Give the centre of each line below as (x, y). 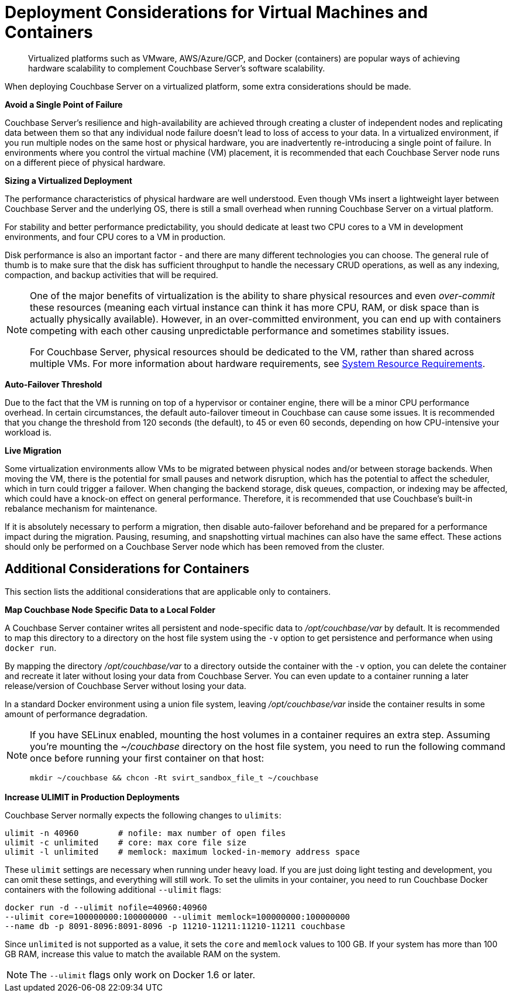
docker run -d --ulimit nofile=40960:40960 (106, 907)
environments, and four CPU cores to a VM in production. (115, 237)
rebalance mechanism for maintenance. (81, 508)
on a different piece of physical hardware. (85, 162)
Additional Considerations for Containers (127, 569)
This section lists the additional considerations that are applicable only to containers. (168, 591)
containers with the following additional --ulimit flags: (113, 889)
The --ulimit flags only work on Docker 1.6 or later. (143, 974)
